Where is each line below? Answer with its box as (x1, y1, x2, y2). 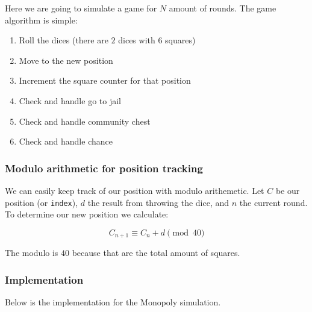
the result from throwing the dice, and (87, 196, 229, 208)
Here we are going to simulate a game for (5, 2, 157, 14)
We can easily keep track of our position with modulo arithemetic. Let (5, 184, 264, 196)
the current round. (239, 196, 308, 208)
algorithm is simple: (5, 13, 78, 26)
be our (275, 184, 300, 196)
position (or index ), (5, 196, 78, 208)
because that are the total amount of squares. (72, 246, 240, 259)
